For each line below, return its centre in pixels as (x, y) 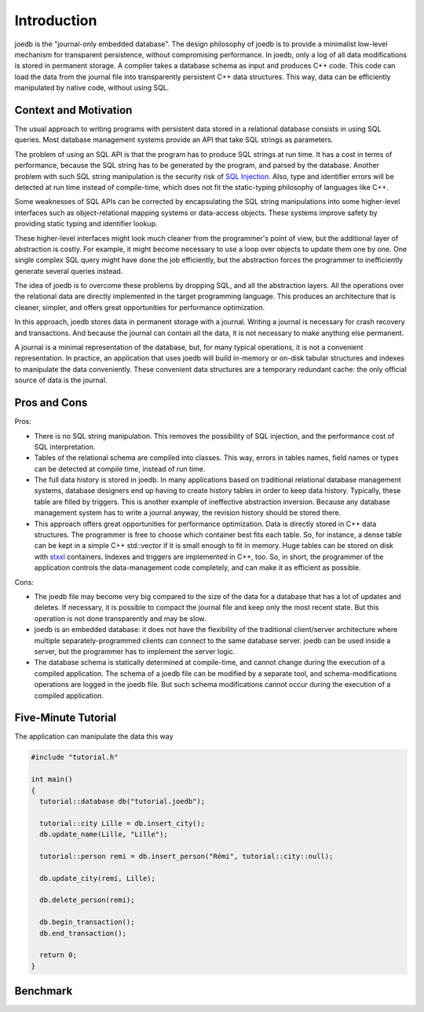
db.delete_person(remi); (87, 900)
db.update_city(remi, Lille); (98, 878)
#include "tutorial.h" (75, 757)
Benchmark (44, 991)
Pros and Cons (51, 403)
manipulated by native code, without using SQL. (92, 88)
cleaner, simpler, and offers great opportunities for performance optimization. (140, 307)
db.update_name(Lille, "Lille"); (104, 835)
